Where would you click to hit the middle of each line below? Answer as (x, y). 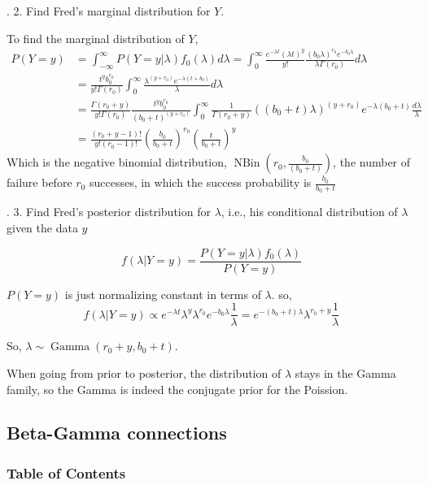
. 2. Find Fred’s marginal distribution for (109, 11)
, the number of (372, 162)
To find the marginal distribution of (96, 38)
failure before (39, 182)
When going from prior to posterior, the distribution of (144, 372)
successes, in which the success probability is (200, 182)
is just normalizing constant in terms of (163, 294)
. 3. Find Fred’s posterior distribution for (109, 212)
